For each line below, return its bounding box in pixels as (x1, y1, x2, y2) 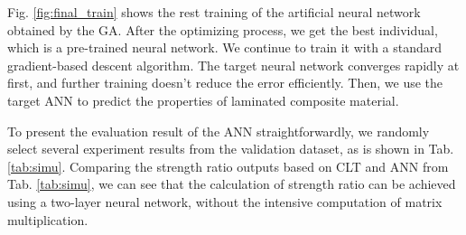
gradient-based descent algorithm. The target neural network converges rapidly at (7, 55, 460, 74)
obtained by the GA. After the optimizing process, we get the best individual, (7, 20, 438, 39)
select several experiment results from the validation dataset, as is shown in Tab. (7, 139, 454, 158)
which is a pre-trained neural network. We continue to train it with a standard (7, 38, 443, 57)
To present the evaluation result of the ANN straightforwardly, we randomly (7, 121, 430, 140)
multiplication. (7, 210, 89, 229)
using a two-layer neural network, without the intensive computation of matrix (7, 192, 443, 211)
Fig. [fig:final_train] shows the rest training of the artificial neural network (7, 3, 421, 21)
